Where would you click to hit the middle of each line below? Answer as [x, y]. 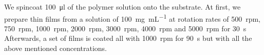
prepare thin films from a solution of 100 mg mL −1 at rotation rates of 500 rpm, [132, 18]
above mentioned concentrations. [56, 48]
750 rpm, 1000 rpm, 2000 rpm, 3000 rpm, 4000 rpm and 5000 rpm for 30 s [125, 28]
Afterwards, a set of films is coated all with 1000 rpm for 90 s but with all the [128, 38]
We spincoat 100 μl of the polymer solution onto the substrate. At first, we [122, 7]
